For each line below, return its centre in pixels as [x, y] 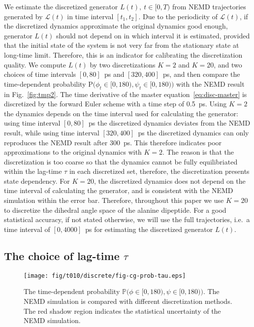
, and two [228, 64]
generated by [23, 16]
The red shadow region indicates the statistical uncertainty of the [122, 311]
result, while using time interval [52, 132]
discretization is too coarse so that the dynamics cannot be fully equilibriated [121, 161]
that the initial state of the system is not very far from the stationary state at [122, 45]
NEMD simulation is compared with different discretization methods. [128, 301]
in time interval [90, 16]
